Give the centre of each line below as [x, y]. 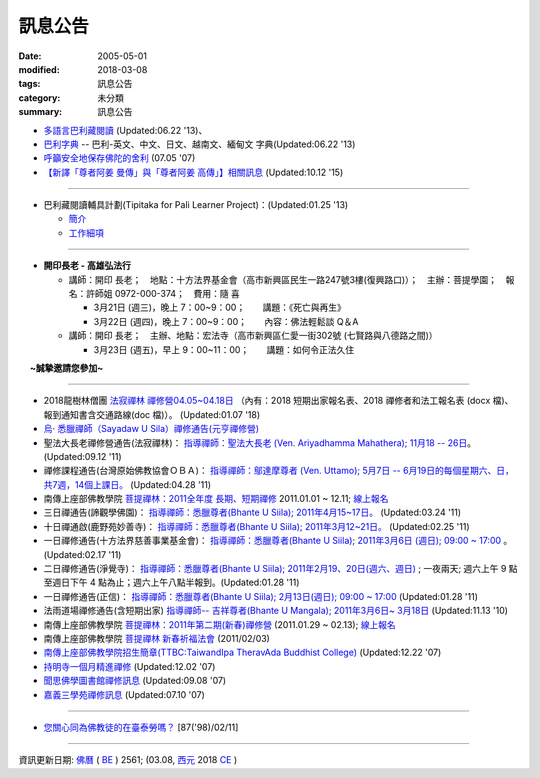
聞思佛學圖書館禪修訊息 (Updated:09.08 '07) [135, 681]
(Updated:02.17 [75, 554]
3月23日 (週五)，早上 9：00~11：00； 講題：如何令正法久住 [224, 349]
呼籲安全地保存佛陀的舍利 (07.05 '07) [119, 158]
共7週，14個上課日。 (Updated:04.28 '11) [127, 484]
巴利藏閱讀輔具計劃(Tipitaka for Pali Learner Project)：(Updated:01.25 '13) [196, 205]
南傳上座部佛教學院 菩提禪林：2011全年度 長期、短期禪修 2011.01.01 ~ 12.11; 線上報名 [216, 499]
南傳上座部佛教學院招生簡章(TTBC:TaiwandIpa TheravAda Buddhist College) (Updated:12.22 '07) [242, 652]
